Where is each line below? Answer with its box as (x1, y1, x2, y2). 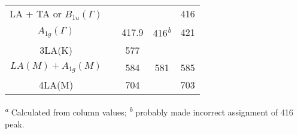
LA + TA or (10, 7, 62, 20)
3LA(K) (39, 43, 73, 57)
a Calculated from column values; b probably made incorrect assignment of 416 (5, 104, 293, 118)
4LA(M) (39, 78, 74, 92)
